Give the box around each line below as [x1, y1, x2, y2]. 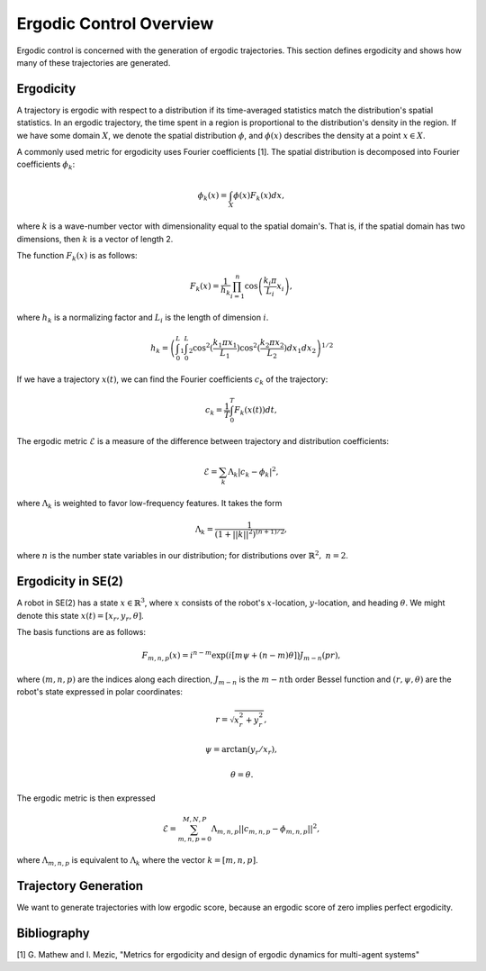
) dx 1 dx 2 [283, 343, 317, 355]
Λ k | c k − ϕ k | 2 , [228, 465, 279, 479]
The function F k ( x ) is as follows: [16, 250, 139, 263]
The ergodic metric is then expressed [16, 793, 156, 803]
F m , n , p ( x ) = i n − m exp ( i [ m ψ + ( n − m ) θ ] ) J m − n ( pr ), [141, 649, 341, 663]
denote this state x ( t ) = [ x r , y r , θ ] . [16, 610, 144, 623]
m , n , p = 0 [177, 835, 211, 844]
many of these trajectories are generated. [16, 57, 171, 68]
